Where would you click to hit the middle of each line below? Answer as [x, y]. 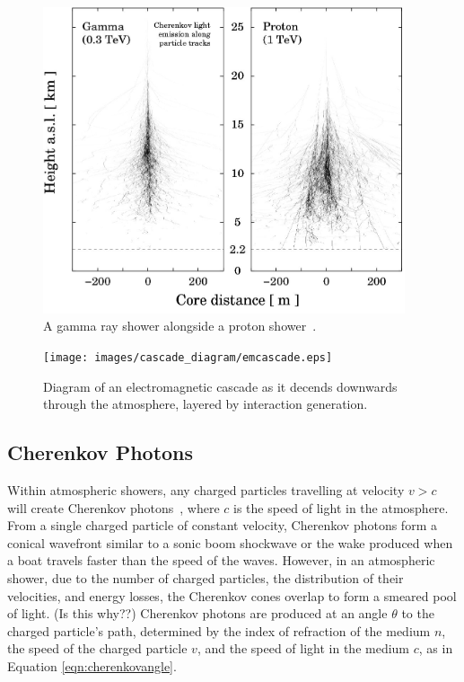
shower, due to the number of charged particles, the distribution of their [206, 577]
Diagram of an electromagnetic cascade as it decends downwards [220, 386]
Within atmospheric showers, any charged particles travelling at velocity [206, 489]
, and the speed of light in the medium [303, 648]
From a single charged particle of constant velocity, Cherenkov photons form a [222, 525]
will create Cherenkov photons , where [114, 507]
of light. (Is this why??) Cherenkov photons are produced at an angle [197, 613]
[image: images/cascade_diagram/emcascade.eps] [188, 357]
